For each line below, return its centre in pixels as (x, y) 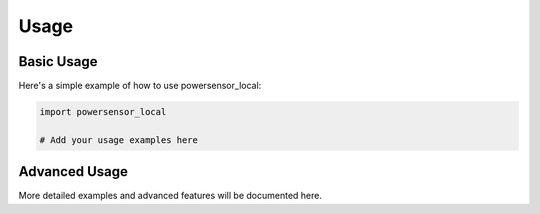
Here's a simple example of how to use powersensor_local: (140, 86)
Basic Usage (58, 61)
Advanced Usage (73, 171)
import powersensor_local (103, 112)
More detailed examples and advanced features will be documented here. (170, 196)
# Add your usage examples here (119, 139)
